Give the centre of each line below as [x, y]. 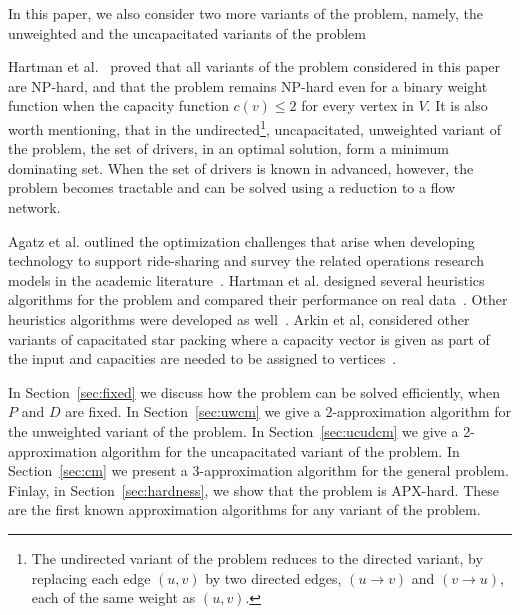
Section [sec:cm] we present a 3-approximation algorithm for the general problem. [258, 470]
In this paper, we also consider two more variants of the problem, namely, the [245, 13]
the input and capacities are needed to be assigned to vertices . [202, 358]
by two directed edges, [273, 577]
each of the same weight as [113, 597]
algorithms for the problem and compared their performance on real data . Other [258, 299]
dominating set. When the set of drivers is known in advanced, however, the [241, 167]
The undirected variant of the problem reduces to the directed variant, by [257, 557]
